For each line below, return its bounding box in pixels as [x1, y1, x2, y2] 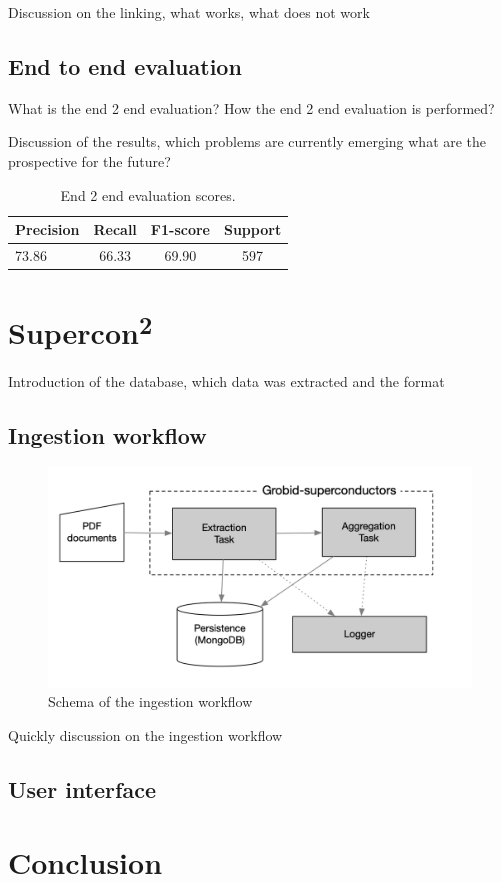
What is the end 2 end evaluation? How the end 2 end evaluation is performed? [8, 97, 495, 118]
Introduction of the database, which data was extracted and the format [8, 370, 445, 391]
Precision [15, 219, 80, 240]
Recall [93, 219, 137, 240]
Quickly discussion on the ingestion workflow [8, 724, 283, 745]
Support [223, 219, 282, 240]
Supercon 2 [8, 308, 153, 353]
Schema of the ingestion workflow [48, 691, 253, 712]
